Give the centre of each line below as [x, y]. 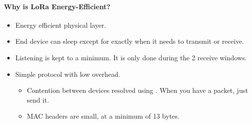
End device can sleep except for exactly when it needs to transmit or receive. [130, 41]
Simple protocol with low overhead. [68, 74]
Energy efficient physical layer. [61, 25]
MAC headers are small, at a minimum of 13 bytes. [103, 116]
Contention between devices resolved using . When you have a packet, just [137, 90]
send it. [38, 99]
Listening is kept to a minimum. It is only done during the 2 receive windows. [131, 57]
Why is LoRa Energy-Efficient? [57, 6]
